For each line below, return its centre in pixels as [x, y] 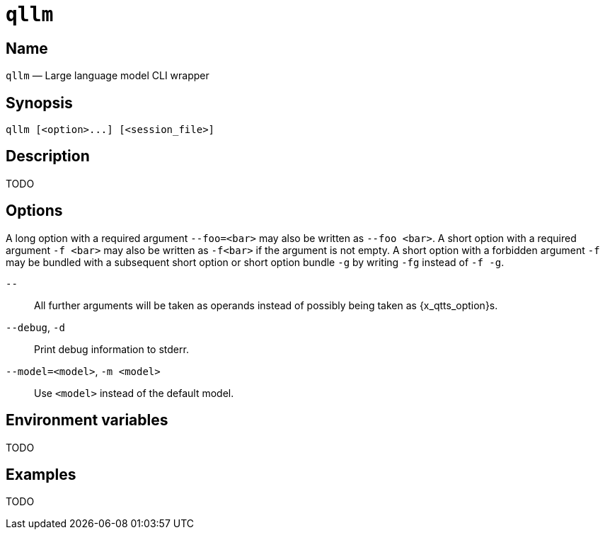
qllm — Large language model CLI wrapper [108, 76]
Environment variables [87, 420]
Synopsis [39, 103]
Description [48, 156]
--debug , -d [35, 327]
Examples [41, 474]
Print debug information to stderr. [111, 349]
